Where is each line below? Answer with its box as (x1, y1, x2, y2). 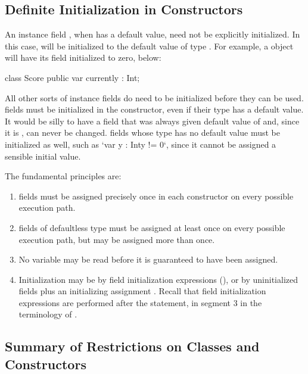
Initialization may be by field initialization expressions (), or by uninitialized (18, 273, 298, 285)
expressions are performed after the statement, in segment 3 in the (18, 296, 262, 308)
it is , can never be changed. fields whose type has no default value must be (5, 126, 280, 139)
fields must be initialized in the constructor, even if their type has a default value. (5, 103, 304, 116)
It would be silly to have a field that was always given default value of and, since (5, 114, 300, 127)
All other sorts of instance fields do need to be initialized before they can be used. (5, 91, 304, 104)
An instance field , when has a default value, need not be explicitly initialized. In (5, 28, 300, 40)
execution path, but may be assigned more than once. (18, 233, 215, 245)
